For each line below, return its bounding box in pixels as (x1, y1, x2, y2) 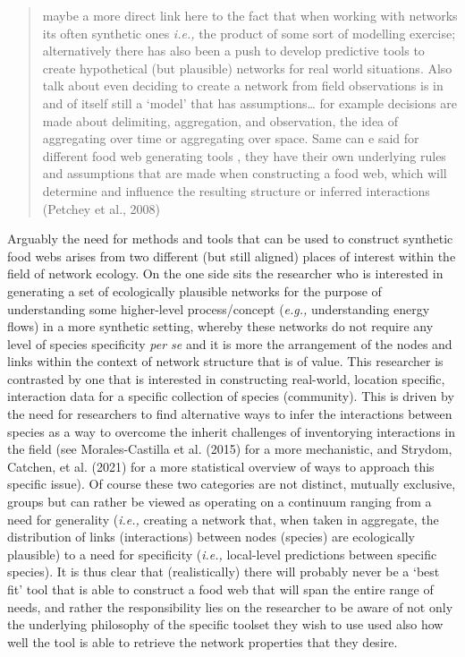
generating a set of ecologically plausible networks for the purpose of (7, 281, 382, 300)
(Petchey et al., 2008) (42, 199, 161, 218)
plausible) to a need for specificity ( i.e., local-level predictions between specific (7, 544, 437, 563)
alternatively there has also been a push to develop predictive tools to (42, 41, 425, 60)
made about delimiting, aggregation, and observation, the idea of (42, 111, 399, 130)
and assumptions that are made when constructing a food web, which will (42, 164, 447, 183)
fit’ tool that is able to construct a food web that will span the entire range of (7, 580, 434, 598)
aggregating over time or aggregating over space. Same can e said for (42, 129, 419, 148)
